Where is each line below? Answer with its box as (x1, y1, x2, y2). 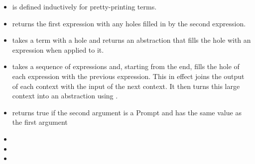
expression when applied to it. (12, 44, 104, 55)
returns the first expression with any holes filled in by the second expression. (12, 18, 246, 28)
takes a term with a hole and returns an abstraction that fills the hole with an (12, 35, 251, 45)
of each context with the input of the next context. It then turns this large (12, 81, 240, 91)
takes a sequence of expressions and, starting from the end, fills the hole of (12, 61, 240, 72)
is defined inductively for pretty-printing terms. (12, 1, 157, 11)
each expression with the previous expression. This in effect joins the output (12, 71, 245, 81)
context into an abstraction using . (12, 90, 118, 101)
